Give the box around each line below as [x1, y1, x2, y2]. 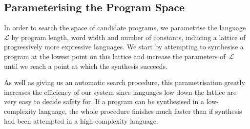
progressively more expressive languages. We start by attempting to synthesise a [4, 42, 244, 52]
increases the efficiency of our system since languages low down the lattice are [4, 86, 237, 97]
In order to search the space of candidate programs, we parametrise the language [4, 22, 246, 33]
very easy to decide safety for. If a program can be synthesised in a [4, 96, 205, 107]
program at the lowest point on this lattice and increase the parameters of [4, 51, 226, 61]
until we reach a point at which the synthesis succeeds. [4, 61, 167, 71]
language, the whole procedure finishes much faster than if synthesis [39, 106, 242, 116]
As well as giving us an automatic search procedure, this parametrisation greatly [4, 77, 245, 87]
